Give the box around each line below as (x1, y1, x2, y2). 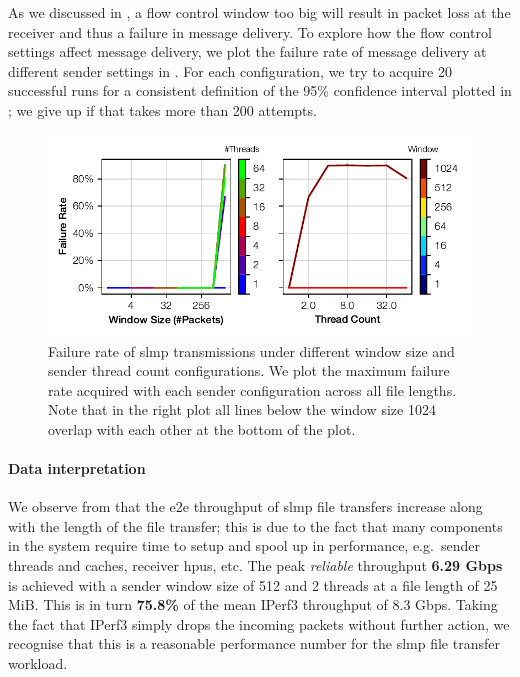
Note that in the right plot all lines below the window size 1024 (48, 399, 436, 420)
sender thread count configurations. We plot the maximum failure (48, 360, 450, 381)
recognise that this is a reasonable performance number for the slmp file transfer (8, 633, 500, 654)
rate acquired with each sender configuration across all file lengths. (48, 379, 457, 400)
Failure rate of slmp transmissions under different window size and (48, 340, 455, 361)
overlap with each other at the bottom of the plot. (48, 418, 356, 439)
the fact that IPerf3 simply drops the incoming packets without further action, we (8, 613, 510, 634)
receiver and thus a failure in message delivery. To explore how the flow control (8, 21, 492, 42)
